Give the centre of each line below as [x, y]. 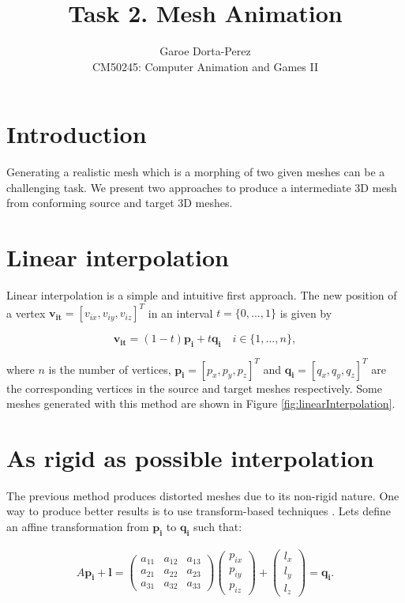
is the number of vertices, [110, 369]
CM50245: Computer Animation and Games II [205, 66]
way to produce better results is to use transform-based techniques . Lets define [199, 511]
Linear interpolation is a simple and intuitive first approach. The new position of [202, 295]
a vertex [26, 313]
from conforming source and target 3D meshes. [120, 203]
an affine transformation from [78, 527]
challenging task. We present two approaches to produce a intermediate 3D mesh [202, 187]
